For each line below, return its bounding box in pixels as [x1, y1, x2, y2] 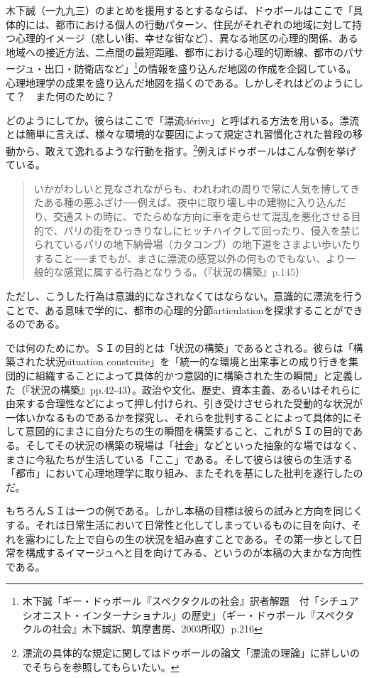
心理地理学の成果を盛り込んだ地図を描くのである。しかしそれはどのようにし [6, 75, 363, 90]
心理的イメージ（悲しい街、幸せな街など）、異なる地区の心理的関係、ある [15, 31, 358, 45]
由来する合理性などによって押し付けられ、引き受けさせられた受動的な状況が [6, 396, 363, 411]
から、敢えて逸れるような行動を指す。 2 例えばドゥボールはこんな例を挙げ [15, 141, 356, 158]
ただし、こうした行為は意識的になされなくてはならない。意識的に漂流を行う [6, 289, 363, 303]
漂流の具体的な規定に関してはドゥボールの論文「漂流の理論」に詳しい [22, 645, 351, 660]
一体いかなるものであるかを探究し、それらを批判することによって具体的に [6, 409, 353, 424]
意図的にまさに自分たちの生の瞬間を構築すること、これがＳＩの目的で [25, 424, 353, 438]
